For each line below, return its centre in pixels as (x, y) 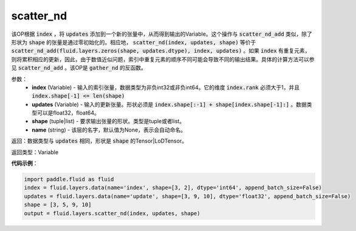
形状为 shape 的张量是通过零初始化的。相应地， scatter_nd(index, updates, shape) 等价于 (134, 42)
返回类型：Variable (35, 152)
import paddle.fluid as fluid (69, 179)
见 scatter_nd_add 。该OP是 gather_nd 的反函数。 (79, 68)
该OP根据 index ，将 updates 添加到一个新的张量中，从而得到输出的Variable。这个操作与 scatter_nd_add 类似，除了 (162, 34)
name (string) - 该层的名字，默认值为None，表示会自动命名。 (109, 130)
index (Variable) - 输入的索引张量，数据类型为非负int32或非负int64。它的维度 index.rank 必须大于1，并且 (166, 87)
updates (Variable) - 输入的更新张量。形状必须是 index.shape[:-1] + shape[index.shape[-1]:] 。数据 (169, 104)
